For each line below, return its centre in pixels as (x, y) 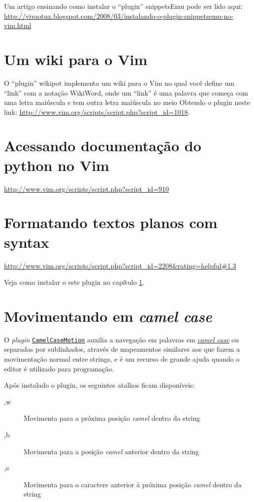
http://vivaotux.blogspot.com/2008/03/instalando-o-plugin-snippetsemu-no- (119, 16)
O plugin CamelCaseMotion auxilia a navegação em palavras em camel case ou (122, 339)
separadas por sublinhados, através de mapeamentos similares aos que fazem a (122, 349)
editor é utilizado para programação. (59, 368)
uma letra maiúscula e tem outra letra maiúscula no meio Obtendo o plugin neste (127, 102)
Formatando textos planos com (111, 222)
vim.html (18, 25)
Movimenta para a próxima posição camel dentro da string (112, 418)
